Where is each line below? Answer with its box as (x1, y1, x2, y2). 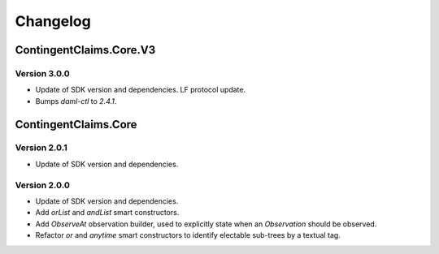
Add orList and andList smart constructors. (35, 208, 180, 217)
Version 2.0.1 (15, 142, 68, 153)
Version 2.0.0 (15, 179, 71, 191)
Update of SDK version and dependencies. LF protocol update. (35, 85, 246, 95)
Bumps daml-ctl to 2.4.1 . (35, 96, 117, 105)
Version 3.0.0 (15, 67, 71, 79)
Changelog (15, 12, 91, 30)
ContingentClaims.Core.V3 (15, 43, 156, 57)
